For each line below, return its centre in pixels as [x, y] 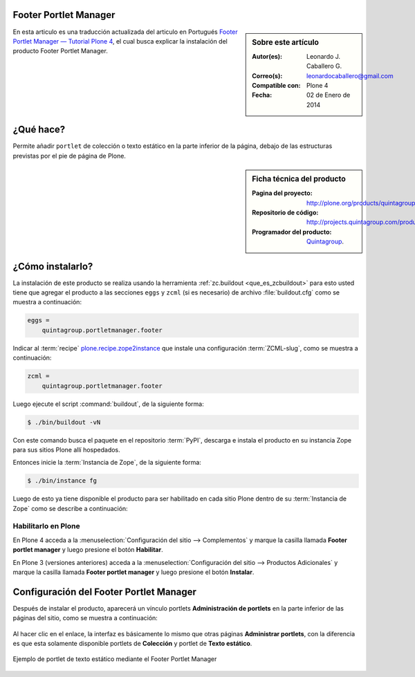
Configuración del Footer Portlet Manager [105, 592]
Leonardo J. [324, 56]
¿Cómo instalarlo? [53, 266]
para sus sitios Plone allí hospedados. [66, 449]
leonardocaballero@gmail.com [350, 75]
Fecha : [262, 95]
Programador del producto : [292, 232]
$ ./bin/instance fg [62, 481]
